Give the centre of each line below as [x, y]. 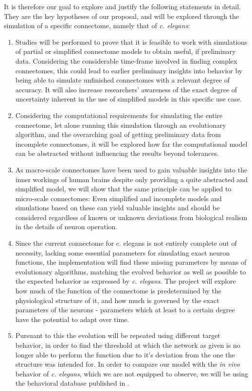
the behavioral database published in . [72, 383]
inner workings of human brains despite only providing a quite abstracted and [132, 179]
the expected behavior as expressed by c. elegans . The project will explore [126, 281]
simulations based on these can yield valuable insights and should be [117, 208]
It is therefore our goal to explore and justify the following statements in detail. [122, 6]
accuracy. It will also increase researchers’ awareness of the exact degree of [126, 89]
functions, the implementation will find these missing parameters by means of [131, 262]
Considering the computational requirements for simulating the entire [119, 115]
